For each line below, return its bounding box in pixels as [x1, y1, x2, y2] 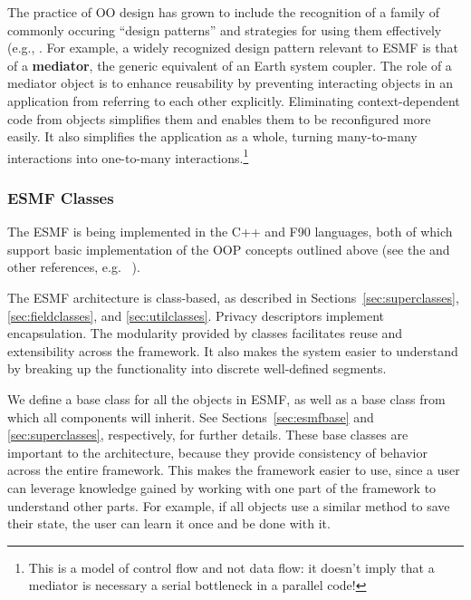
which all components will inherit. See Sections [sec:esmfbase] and [7, 407, 374, 426]
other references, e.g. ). [7, 257, 140, 276]
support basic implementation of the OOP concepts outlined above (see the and [7, 239, 450, 258]
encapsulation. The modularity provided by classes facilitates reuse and [7, 324, 403, 343]
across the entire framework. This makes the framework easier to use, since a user [7, 460, 460, 479]
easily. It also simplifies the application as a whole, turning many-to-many [7, 127, 418, 146]
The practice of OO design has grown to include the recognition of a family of [7, 3, 440, 21]
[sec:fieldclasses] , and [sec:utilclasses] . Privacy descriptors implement [7, 305, 384, 324]
